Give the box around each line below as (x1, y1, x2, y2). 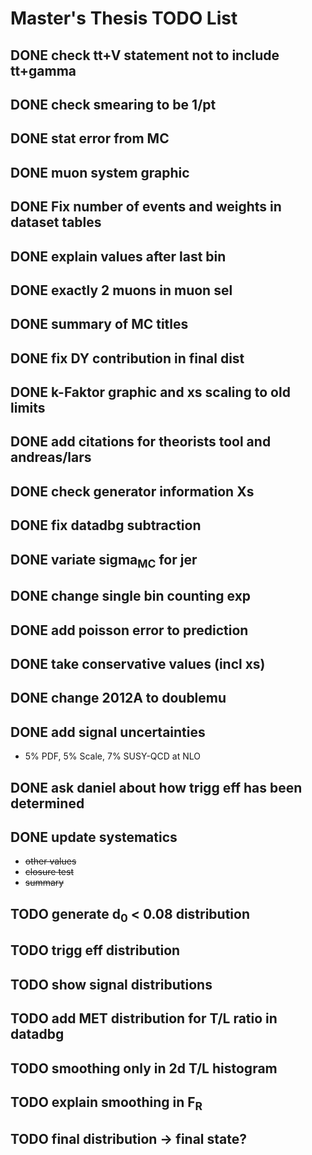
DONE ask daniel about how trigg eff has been (10, 779, 303, 796)
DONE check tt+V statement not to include (10, 47, 280, 64)
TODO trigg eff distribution (10, 942, 181, 959)
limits (10, 400, 46, 417)
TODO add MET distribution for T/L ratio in (10, 1010, 278, 1027)
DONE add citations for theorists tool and (10, 433, 272, 451)
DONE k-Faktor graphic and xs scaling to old (10, 384, 291, 401)
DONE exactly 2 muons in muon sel (10, 282, 233, 299)
